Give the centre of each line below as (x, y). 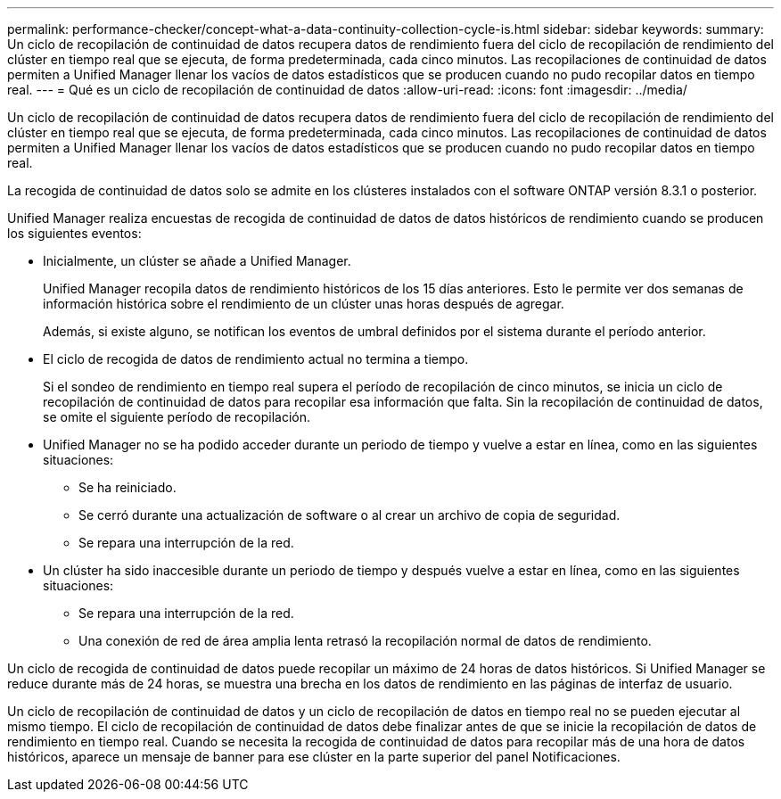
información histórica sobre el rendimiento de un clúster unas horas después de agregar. (304, 304)
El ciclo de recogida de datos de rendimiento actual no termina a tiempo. (256, 359)
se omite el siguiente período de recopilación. (177, 417)
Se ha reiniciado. (127, 487)
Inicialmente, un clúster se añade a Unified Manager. (197, 261)
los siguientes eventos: (74, 233)
